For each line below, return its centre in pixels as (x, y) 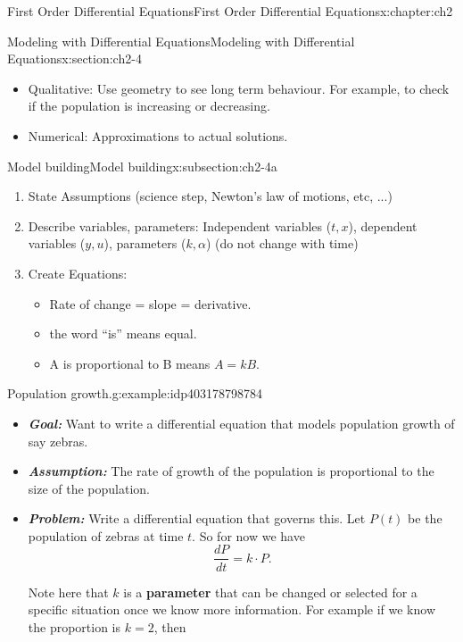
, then (170, 626)
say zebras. (58, 441)
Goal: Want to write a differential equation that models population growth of (241, 423)
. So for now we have (248, 535)
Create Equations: (78, 273)
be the (425, 518)
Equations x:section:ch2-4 (74, 58)
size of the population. (89, 488)
